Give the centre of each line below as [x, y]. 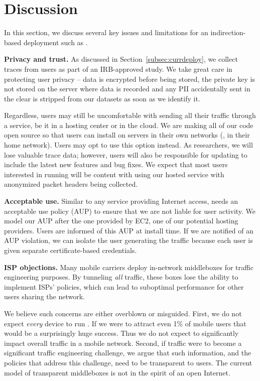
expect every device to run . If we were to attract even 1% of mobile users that [125, 323]
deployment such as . [55, 42]
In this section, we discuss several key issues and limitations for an [106, 32]
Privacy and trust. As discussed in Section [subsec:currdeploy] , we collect [121, 59]
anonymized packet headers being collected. [71, 184]
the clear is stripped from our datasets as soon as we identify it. [102, 98]
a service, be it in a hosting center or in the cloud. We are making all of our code [129, 125]
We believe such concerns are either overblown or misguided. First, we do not [123, 313]
